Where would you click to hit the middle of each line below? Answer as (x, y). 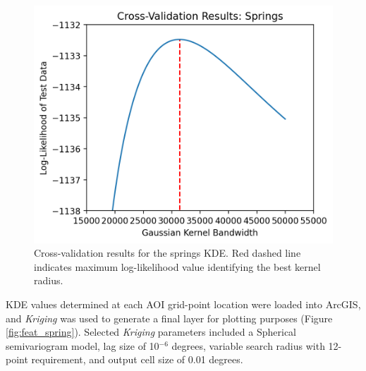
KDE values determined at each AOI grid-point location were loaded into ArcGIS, (183, 304)
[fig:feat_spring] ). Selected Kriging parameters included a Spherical (151, 332)
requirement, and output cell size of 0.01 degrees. (137, 359)
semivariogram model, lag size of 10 (83, 345)
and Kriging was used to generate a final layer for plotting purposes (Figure (169, 318)
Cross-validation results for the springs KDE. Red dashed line (167, 253)
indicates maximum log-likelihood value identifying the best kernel (177, 266)
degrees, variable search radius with (248, 345)
